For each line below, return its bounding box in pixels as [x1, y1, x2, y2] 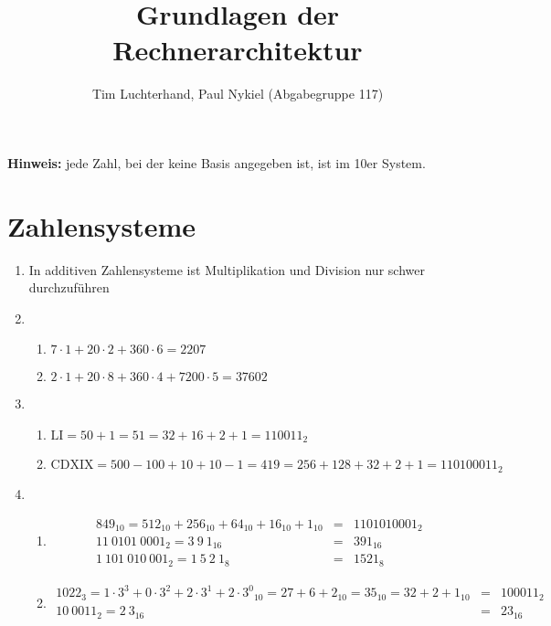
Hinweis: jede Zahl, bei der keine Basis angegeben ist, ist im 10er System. [7, 153, 426, 172]
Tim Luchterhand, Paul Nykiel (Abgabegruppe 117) [91, 84, 384, 103]
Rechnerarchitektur [112, 31, 363, 69]
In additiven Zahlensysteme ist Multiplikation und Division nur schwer [28, 260, 425, 279]
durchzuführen [28, 278, 110, 297]
